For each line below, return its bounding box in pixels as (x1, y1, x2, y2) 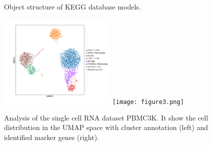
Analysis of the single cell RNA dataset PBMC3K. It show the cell (4, 112, 208, 122)
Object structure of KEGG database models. (4, 1, 141, 11)
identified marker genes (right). (4, 131, 99, 142)
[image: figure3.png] (112, 98, 184, 105)
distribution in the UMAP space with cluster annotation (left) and (4, 122, 208, 132)
